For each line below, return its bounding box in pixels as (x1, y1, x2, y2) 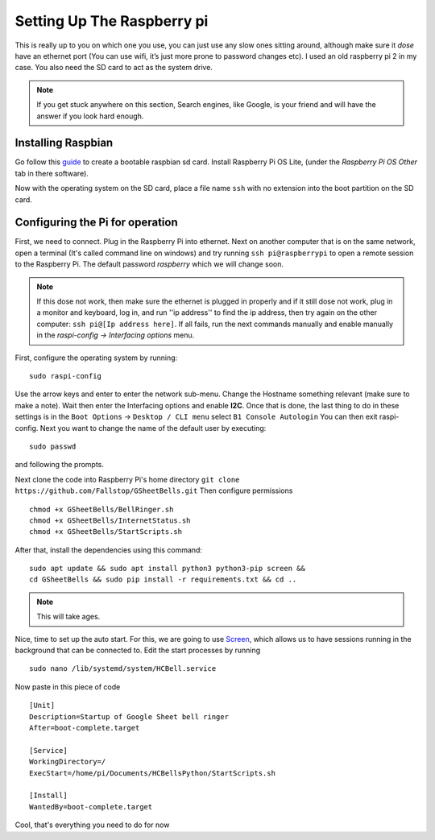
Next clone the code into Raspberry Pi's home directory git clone (14, 474, 240, 484)
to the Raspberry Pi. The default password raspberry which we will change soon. (14, 259, 284, 269)
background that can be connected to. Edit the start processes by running (14, 645, 261, 656)
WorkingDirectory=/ (29, 757, 106, 767)
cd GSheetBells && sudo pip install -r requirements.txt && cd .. (29, 575, 297, 584)
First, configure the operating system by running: (14, 353, 178, 362)
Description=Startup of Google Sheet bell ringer (29, 712, 230, 721)
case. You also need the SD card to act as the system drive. (14, 63, 213, 72)
